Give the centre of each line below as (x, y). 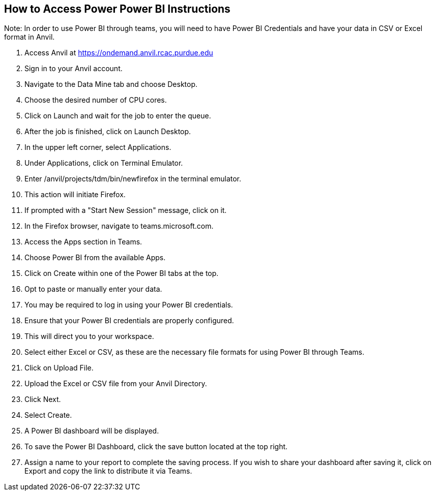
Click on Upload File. (59, 368)
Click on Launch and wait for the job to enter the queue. (118, 116)
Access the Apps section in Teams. (83, 242)
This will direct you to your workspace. (89, 336)
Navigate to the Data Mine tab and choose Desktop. (111, 84)
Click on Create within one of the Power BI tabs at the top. (122, 273)
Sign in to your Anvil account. (74, 69)
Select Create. (48, 415)
